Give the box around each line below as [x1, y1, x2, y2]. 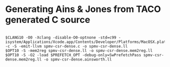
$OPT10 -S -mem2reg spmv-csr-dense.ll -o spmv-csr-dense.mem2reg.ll [5, 48, 153, 53]
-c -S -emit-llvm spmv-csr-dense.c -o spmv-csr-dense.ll [5, 43, 128, 48]
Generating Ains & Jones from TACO [5, 3, 161, 15]
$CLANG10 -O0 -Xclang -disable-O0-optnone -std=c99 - [5, 35, 121, 40]
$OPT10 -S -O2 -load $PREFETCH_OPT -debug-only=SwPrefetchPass [5, 52, 142, 57]
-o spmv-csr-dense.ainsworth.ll [44, 56, 112, 62]
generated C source [5, 14, 91, 25]
